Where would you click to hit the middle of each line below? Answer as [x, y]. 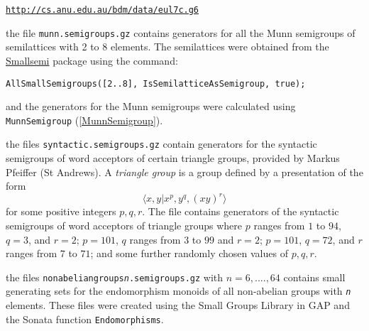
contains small [314, 277]
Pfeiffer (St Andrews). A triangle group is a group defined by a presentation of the [184, 172]
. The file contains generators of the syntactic [241, 211]
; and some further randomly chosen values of [189, 253]
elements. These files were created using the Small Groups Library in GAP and [178, 305]
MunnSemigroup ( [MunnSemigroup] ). [84, 120]
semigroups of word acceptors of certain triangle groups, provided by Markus [173, 158]
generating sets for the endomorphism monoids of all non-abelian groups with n [178, 291]
